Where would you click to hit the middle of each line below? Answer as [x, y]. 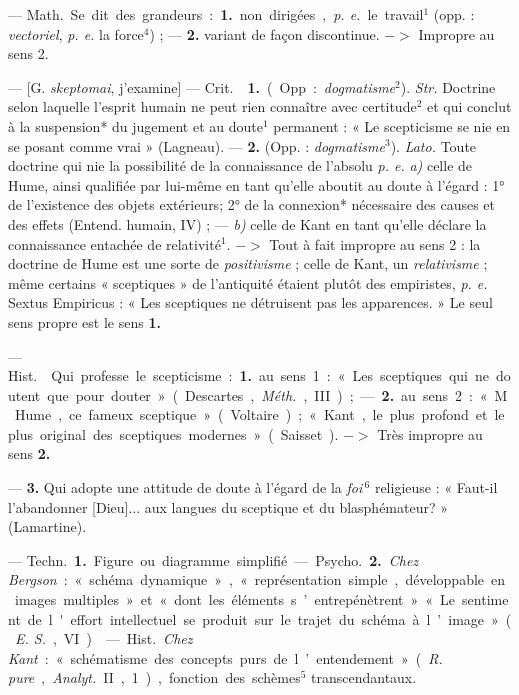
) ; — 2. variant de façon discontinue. [264, 33]
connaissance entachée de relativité [114, 243]
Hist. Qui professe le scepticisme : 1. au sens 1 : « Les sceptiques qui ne [248, 375]
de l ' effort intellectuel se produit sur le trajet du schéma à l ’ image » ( [269, 618]
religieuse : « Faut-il [436, 487]
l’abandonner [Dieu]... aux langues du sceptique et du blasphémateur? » [228, 506]
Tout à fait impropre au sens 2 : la [375, 243]
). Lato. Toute [433, 145]
